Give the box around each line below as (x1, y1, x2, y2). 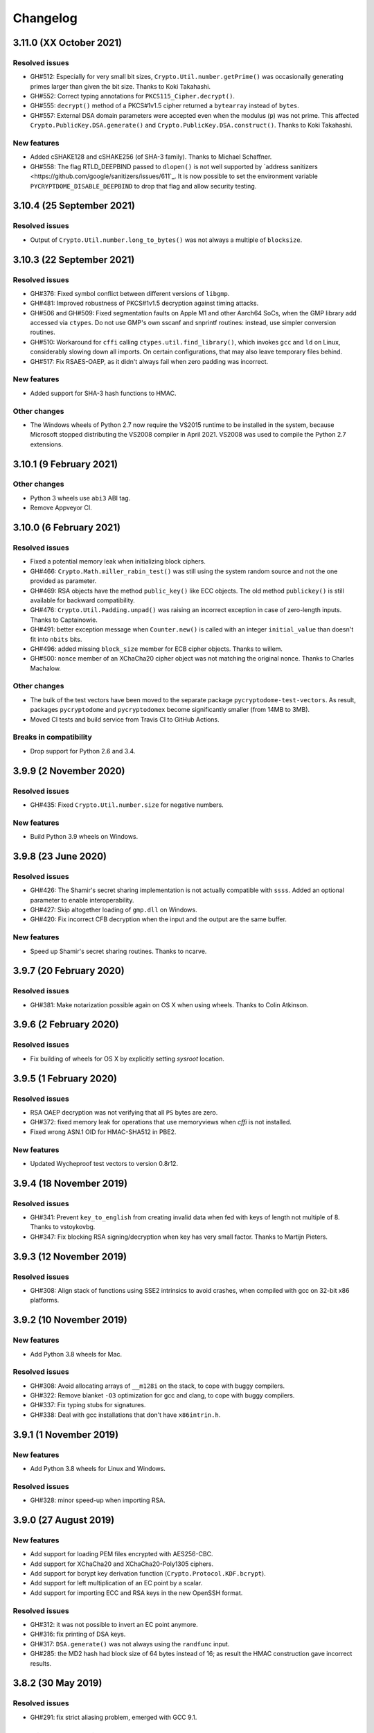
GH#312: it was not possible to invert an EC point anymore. (30, 1621, 198, 1629)
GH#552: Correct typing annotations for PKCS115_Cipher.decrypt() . (30, 92, 235, 101)
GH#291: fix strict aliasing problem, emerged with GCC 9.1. (30, 1713, 197, 1721)
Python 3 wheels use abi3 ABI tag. (30, 494, 131, 502)
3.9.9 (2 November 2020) (12, 765, 125, 776)
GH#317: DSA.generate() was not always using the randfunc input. (30, 1639, 230, 1648)
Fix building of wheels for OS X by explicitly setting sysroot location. (30, 1054, 224, 1063)
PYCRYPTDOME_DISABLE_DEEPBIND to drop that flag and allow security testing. (30, 182, 257, 190)
